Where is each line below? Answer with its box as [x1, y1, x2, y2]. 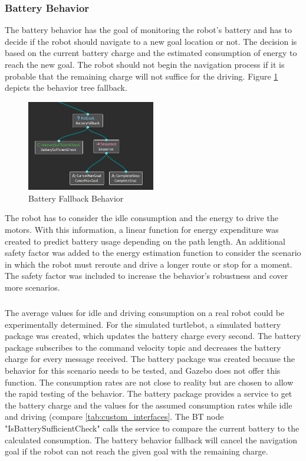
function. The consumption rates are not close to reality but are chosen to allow [5, 376, 294, 388]
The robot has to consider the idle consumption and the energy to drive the [5, 212, 278, 224]
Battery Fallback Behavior [28, 192, 124, 204]
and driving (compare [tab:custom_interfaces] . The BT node [5, 410, 224, 423]
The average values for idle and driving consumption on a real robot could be [5, 307, 285, 318]
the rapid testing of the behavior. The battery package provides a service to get [5, 387, 292, 400]
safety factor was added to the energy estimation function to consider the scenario [5, 246, 301, 259]
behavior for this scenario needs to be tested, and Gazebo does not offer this [5, 364, 281, 376]
